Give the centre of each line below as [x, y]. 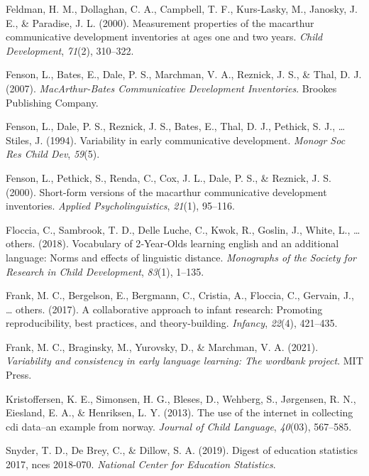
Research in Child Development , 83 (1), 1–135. [105, 271]
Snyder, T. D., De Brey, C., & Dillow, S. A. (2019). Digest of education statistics [182, 450]
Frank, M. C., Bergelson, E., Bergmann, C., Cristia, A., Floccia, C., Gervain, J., [180, 295]
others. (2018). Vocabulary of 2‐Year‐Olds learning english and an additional [172, 243]
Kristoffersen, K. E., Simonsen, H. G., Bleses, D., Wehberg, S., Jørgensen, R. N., [181, 398]
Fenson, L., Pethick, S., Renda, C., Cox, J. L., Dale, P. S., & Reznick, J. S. [169, 177]
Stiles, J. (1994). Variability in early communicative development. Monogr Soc [176, 140]
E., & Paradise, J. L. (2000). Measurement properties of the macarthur [160, 22]
